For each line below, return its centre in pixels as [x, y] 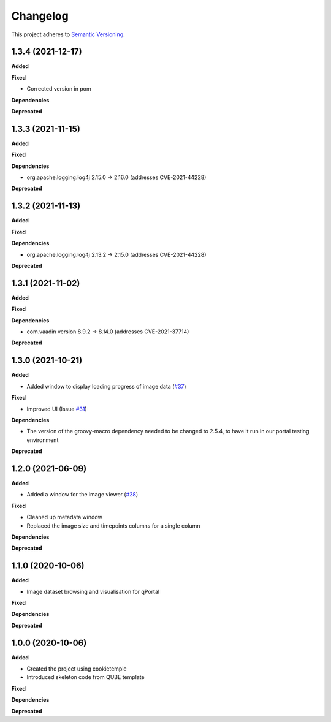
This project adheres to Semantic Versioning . [68, 34]
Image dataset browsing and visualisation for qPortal [93, 591]
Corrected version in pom [59, 89]
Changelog [40, 16]
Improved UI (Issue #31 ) [57, 409]
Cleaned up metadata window [64, 517]
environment [43, 440]
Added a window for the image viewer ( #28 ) [82, 495]
